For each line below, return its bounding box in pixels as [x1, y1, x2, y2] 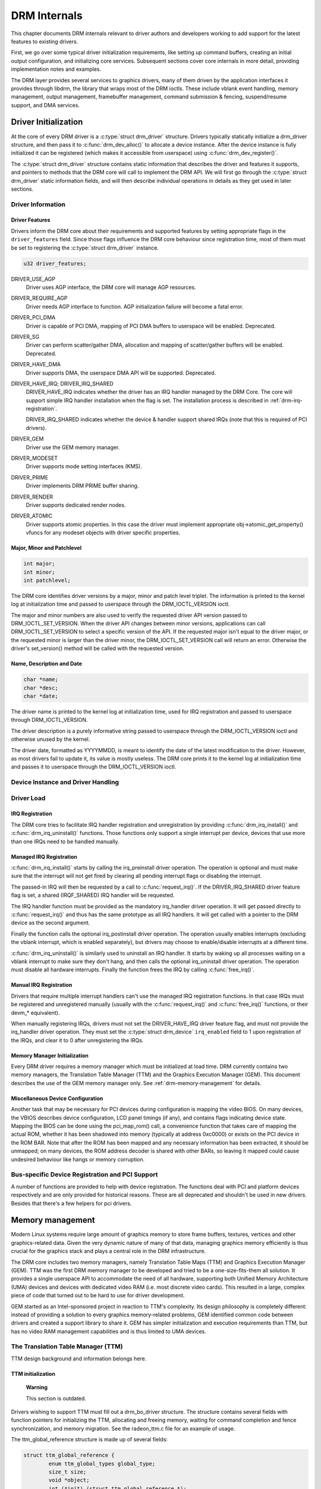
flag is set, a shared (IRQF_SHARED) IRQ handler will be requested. [11, 892, 175, 899]
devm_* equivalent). [11, 1009, 60, 1016]
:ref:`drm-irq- [269, 397, 303, 404]
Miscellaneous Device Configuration [11, 1095, 103, 1102]
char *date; [23, 693, 59, 700]
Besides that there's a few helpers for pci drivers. [11, 1200, 132, 1207]
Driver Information [11, 200, 65, 208]
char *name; [23, 676, 59, 683]
